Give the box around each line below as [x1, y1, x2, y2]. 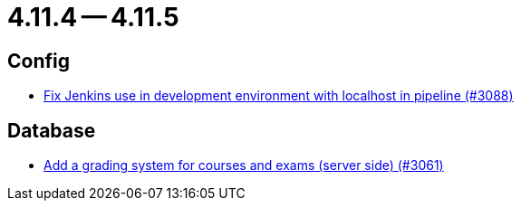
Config [7, 49, 70, 72]
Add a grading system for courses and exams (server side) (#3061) [43, 157, 444, 174]
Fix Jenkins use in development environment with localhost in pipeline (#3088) [43, 88, 514, 104]
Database [7, 118, 96, 142]
